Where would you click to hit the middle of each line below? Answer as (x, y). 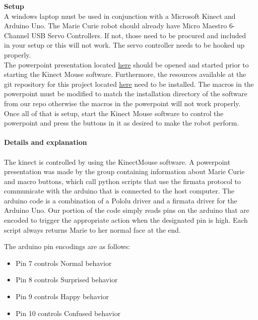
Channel (17, 35)
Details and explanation (46, 142)
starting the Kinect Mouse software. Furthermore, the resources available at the (125, 74)
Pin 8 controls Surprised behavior (66, 280)
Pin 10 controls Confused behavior (68, 313)
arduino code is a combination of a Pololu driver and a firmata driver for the (121, 200)
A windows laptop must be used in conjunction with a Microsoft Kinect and (120, 16)
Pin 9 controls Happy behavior (62, 296)
